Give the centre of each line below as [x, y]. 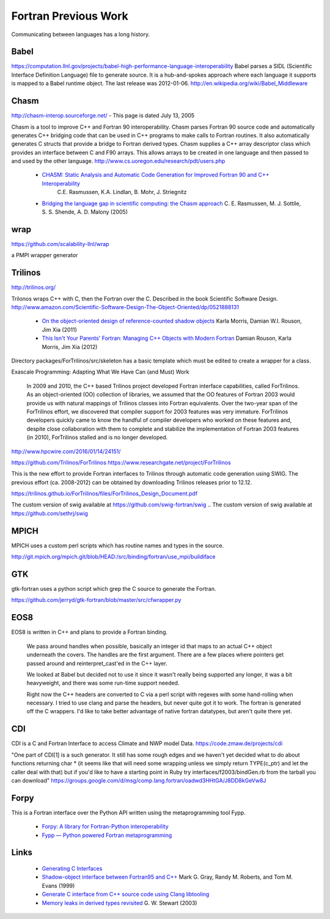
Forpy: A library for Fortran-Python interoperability [105, 827]
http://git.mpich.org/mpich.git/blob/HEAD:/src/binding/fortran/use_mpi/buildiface [113, 557]
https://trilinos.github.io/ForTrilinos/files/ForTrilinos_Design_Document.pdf [105, 493]
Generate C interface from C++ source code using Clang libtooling [126, 895]
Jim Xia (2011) [60, 329]
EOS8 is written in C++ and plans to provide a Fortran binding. [90, 632]
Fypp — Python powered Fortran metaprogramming [107, 835]
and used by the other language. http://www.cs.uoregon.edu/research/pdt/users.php [118, 161]
